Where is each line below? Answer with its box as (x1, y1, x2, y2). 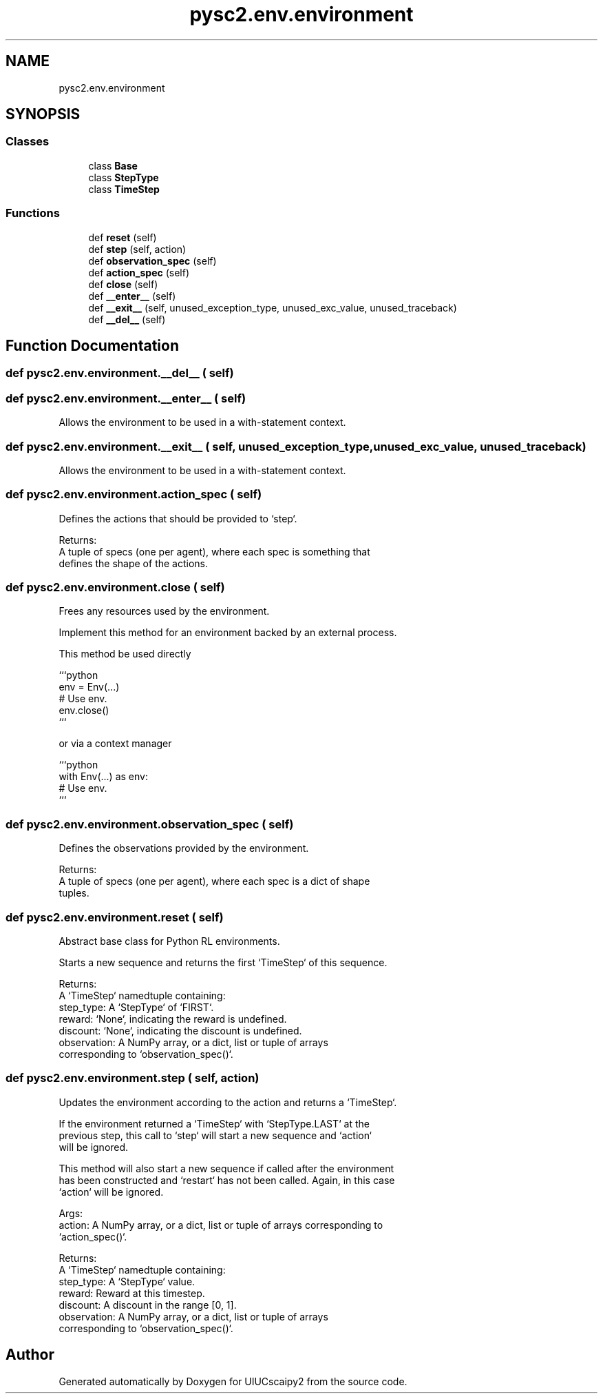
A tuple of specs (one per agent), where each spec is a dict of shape (59, 875, 370, 888)
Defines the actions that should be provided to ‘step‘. (59, 512, 297, 524)
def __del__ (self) (88, 313, 166, 325)
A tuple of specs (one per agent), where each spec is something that (59, 545, 370, 558)
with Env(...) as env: (59, 770, 148, 783)
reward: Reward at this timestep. (59, 1287, 205, 1299)
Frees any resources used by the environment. (59, 605, 270, 617)
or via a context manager (59, 737, 172, 750)
